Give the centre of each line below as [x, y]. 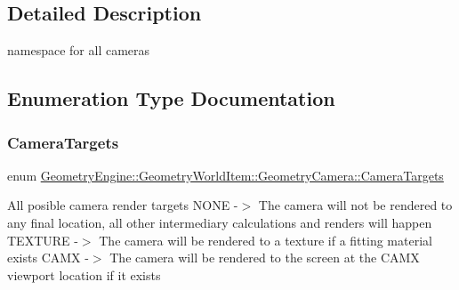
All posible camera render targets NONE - [123, 205]
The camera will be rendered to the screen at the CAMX [265, 258]
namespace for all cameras [79, 50]
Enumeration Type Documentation [171, 98]
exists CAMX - [48, 258]
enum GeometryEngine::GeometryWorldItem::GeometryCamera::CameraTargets [225, 175]
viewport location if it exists [84, 274]
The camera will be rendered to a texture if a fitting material [266, 240]
